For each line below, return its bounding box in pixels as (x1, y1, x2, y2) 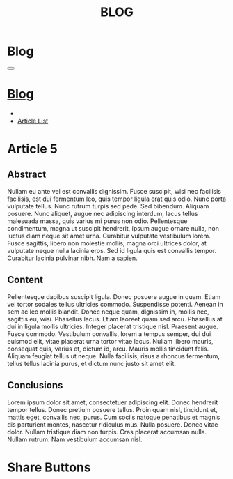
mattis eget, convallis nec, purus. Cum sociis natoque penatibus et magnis (7, 413, 220, 421)
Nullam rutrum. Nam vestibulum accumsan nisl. (7, 435, 143, 443)
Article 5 (7, 141, 58, 157)
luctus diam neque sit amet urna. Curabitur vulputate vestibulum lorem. (7, 231, 211, 240)
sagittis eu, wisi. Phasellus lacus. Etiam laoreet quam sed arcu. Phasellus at (7, 314, 223, 323)
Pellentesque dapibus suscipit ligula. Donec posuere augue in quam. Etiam (7, 292, 221, 301)
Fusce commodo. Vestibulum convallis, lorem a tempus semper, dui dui (7, 329, 211, 338)
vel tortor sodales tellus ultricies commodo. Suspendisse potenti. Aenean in (7, 300, 224, 308)
